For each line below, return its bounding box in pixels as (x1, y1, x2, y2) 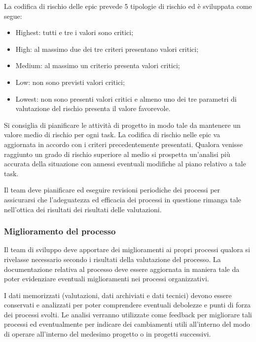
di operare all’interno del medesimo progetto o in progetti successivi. (4, 329, 211, 339)
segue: (4, 10, 22, 21)
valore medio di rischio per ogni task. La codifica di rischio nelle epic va (4, 129, 220, 140)
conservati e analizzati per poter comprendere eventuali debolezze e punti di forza (4, 300, 251, 310)
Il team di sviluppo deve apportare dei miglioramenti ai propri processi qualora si (4, 244, 250, 255)
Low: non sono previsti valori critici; (15, 76, 125, 87)
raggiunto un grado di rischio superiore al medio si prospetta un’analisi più (4, 149, 230, 159)
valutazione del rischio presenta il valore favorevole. (15, 103, 171, 114)
